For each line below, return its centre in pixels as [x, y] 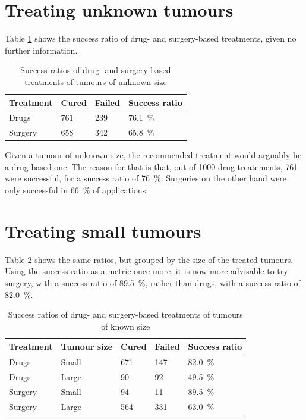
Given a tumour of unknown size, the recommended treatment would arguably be [153, 155]
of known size [126, 326]
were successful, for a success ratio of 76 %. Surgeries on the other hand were [146, 178]
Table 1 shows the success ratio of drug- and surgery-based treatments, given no [151, 38]
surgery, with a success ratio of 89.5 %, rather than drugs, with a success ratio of [153, 282]
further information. [41, 50]
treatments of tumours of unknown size [96, 81]
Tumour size [87, 347]
